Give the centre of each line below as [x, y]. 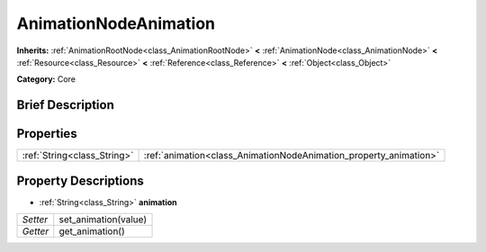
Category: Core [46, 79]
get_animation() [92, 231]
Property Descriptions [80, 180]
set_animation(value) [103, 220]
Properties [47, 134]
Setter [35, 220]
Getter [36, 231]
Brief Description [65, 105]
